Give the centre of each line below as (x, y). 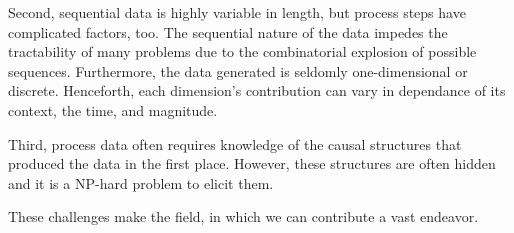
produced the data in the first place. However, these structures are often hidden (252, 163)
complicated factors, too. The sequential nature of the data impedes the (228, 31)
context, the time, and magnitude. (113, 109)
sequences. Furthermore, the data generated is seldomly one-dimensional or (238, 70)
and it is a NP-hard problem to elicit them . (141, 182)
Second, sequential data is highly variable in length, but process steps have (237, 12)
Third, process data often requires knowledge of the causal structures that (235, 143)
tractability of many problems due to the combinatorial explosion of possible (242, 51)
